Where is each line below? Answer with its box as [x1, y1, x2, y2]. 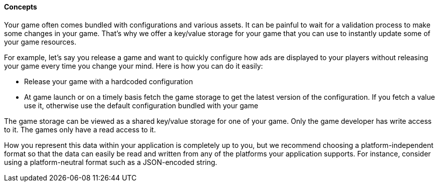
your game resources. [4, 37, 77, 46]
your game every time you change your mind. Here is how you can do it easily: [4, 61, 263, 70]
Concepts [4, 3, 37, 11]
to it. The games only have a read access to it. [4, 125, 156, 134]
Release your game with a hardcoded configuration [24, 77, 193, 86]
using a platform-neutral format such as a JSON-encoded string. [4, 157, 217, 166]
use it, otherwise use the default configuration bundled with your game [24, 101, 259, 110]
